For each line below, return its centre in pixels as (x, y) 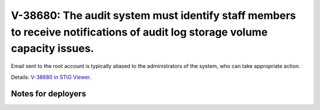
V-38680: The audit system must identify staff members (153, 15)
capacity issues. (52, 49)
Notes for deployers (49, 94)
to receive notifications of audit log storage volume (139, 32)
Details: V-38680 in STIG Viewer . (51, 77)
